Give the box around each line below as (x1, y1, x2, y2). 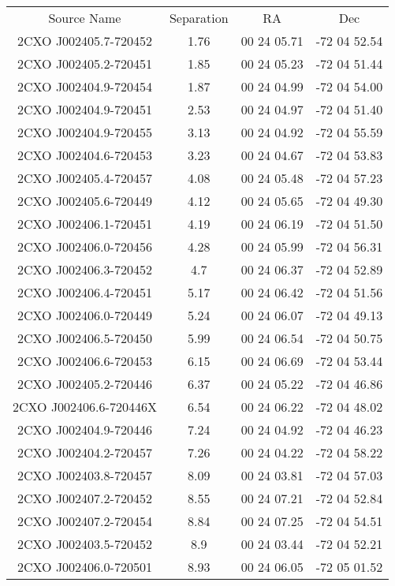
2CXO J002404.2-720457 (17, 443, 152, 461)
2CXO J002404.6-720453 (17, 146, 152, 164)
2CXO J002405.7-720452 (17, 32, 152, 50)
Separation (169, 9, 229, 27)
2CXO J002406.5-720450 (17, 329, 152, 347)
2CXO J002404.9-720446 (17, 420, 152, 439)
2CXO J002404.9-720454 (17, 77, 152, 95)
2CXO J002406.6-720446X (13, 398, 157, 416)
